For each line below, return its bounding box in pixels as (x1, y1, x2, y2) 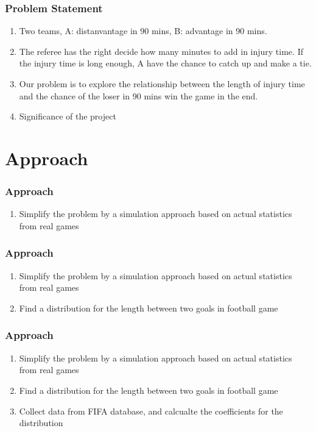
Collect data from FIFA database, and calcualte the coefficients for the (19, 404, 283, 417)
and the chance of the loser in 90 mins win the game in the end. (19, 89, 258, 102)
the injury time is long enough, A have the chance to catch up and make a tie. (19, 57, 312, 69)
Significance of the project (19, 110, 116, 123)
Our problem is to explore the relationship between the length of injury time (19, 77, 305, 90)
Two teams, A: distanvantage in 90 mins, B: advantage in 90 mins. (19, 24, 267, 37)
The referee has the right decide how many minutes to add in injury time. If (19, 45, 303, 57)
